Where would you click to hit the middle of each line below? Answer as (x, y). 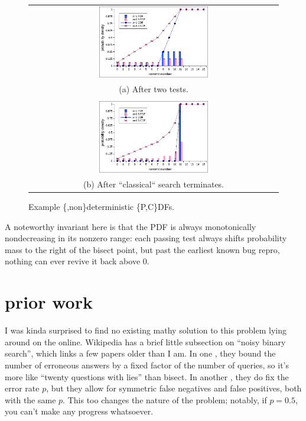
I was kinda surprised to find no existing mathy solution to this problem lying (146, 330)
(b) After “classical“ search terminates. (154, 184)
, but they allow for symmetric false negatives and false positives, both (174, 388)
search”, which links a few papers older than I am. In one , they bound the (140, 353)
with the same (30, 399)
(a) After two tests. (154, 89)
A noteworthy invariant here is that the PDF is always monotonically (131, 226)
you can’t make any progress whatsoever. (79, 411)
